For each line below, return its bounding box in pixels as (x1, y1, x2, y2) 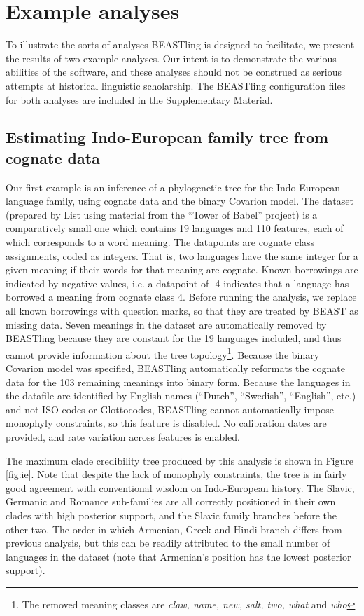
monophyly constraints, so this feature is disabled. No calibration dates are (6, 416, 327, 430)
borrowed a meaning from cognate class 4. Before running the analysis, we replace (6, 289, 357, 304)
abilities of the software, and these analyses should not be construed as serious (6, 64, 342, 79)
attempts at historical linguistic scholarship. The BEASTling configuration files (6, 78, 346, 93)
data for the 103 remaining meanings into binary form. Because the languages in (6, 374, 351, 389)
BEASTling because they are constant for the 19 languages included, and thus (6, 331, 342, 345)
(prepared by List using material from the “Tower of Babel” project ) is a (6, 207, 318, 221)
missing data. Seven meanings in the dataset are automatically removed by (6, 317, 327, 331)
